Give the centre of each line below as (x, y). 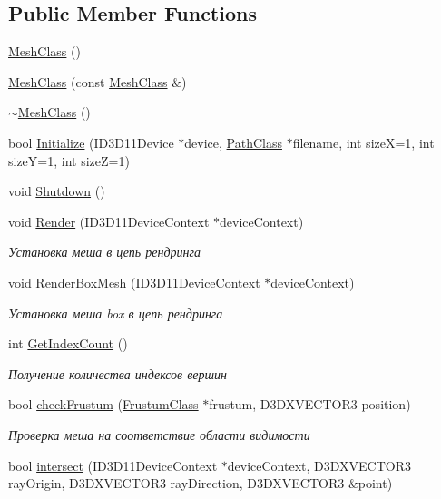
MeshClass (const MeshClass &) (98, 81)
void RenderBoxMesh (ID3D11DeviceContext (134, 282)
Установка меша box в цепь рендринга (116, 313)
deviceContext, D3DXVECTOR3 (319, 465)
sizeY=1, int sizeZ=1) (69, 160)
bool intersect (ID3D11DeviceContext (113, 465)
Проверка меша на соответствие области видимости (159, 434)
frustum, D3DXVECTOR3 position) (310, 404)
